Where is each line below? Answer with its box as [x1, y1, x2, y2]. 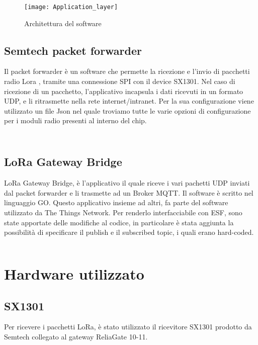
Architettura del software [24, 18, 102, 28]
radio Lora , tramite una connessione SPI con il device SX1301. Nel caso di [4, 76, 235, 87]
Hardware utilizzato [4, 263, 144, 284]
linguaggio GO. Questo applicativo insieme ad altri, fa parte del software [4, 197, 228, 208]
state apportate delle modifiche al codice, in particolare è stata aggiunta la [4, 217, 234, 227]
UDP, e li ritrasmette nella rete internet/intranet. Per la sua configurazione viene [4, 96, 254, 106]
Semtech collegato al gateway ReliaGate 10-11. [4, 331, 148, 341]
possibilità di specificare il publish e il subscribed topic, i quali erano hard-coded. [4, 227, 254, 237]
